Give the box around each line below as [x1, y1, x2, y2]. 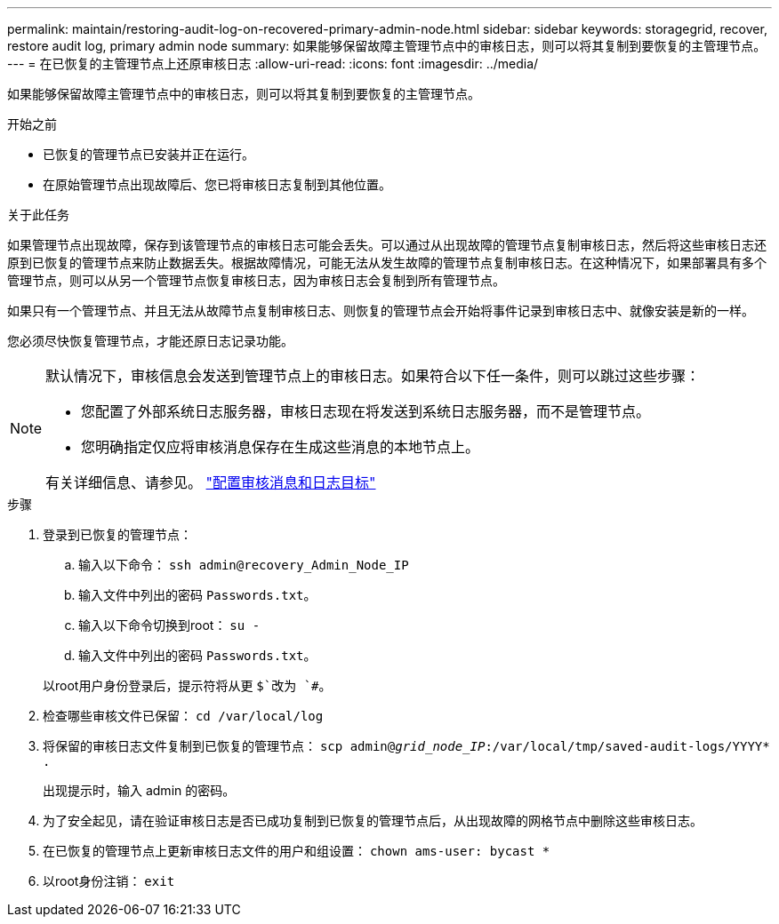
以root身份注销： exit [43, 873, 175, 888]
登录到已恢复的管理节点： [43, 527, 192, 542]
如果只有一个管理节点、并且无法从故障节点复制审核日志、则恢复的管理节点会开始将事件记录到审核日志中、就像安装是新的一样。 [7, 303, 754, 318]
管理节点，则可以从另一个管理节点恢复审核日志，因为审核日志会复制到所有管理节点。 [7, 273, 505, 288]
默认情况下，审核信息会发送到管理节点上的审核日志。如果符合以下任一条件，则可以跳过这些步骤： [45, 367, 701, 385]
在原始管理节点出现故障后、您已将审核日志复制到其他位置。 [43, 177, 391, 192]
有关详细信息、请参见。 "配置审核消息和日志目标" [45, 474, 376, 491]
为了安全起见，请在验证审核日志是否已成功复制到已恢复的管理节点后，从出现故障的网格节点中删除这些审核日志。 [43, 813, 703, 828]
